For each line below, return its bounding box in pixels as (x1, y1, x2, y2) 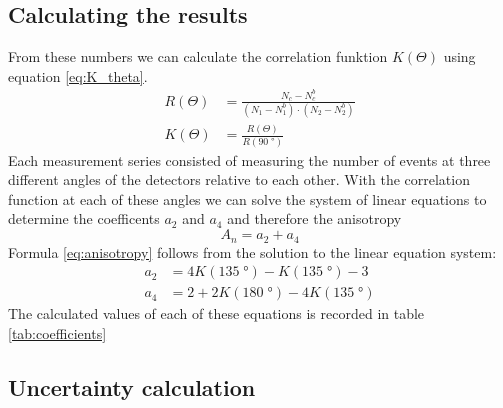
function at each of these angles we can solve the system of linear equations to (8, 188, 487, 209)
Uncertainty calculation (8, 371, 256, 402)
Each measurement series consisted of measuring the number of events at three (8, 149, 491, 170)
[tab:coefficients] (8, 322, 107, 343)
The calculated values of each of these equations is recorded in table (8, 303, 425, 324)
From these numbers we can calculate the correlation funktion (8, 46, 388, 67)
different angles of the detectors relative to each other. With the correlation (8, 169, 470, 190)
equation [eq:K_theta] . (8, 65, 148, 86)
